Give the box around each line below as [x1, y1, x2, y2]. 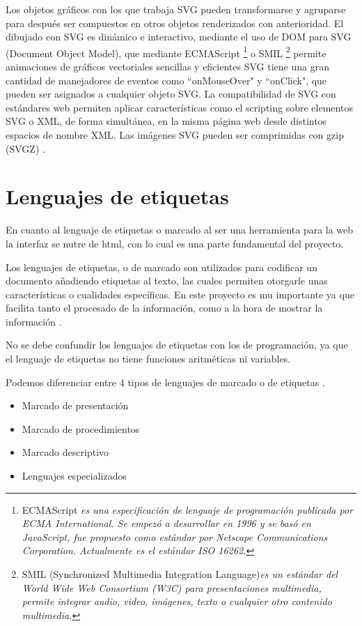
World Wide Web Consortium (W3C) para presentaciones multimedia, [22, 580, 322, 595]
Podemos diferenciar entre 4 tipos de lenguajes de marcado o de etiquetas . [6, 374, 325, 389]
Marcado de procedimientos [22, 421, 140, 436]
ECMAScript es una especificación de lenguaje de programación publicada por [22, 502, 353, 517]
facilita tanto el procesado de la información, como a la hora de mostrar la [6, 300, 323, 315]
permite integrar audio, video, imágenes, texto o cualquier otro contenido [22, 594, 332, 609]
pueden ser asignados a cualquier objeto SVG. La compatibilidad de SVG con [6, 86, 336, 101]
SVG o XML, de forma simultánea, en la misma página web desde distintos [6, 114, 327, 128]
